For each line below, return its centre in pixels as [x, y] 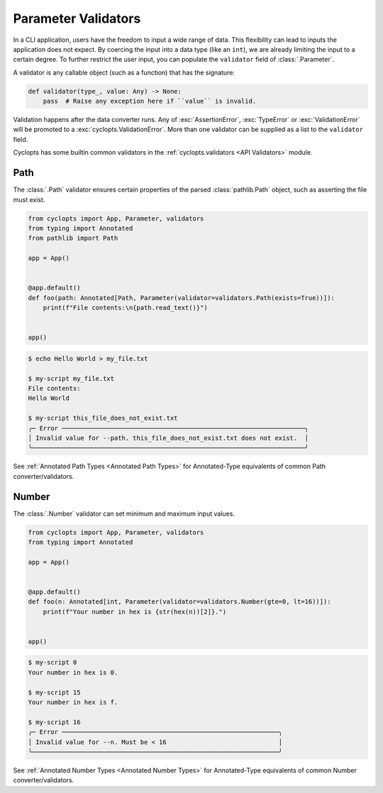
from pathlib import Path [73, 238]
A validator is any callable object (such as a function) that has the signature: [124, 72]
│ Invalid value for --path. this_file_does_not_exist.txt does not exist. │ [168, 438]
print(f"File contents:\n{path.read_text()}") [126, 308]
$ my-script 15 [54, 692]
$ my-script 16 [54, 722]
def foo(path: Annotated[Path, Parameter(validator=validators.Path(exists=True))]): [181, 298]
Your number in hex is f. [73, 703]
